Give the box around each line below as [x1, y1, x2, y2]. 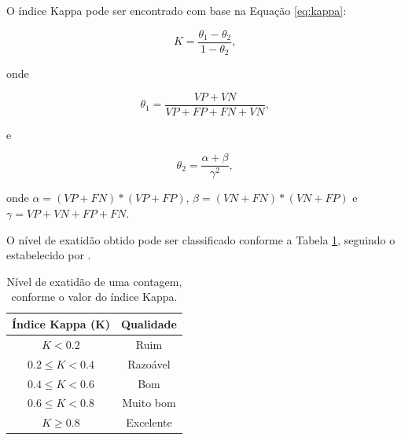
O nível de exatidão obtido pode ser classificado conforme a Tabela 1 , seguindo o [6, 231, 395, 247]
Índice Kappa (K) [12, 315, 111, 332]
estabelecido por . [6, 247, 91, 263]
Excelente [126, 414, 172, 431]
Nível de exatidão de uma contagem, [6, 273, 182, 289]
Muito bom [122, 394, 176, 411]
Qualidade [121, 315, 177, 332]
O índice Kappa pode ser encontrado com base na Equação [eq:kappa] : [6, 2, 347, 18]
